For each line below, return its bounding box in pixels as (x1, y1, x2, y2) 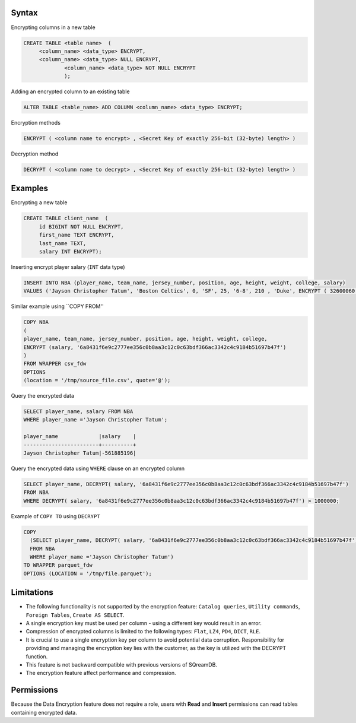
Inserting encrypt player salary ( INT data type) (11, 264, 125, 270)
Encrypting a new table (11, 199, 68, 206)
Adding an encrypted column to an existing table (11, 88, 130, 95)
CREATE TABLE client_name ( (23, 215, 109, 222)
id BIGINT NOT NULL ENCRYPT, (39, 223, 124, 230)
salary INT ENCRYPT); (39, 248, 102, 255)
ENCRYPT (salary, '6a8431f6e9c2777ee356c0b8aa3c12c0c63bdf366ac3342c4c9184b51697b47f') (23, 344, 287, 350)
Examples (11, 183, 49, 194)
